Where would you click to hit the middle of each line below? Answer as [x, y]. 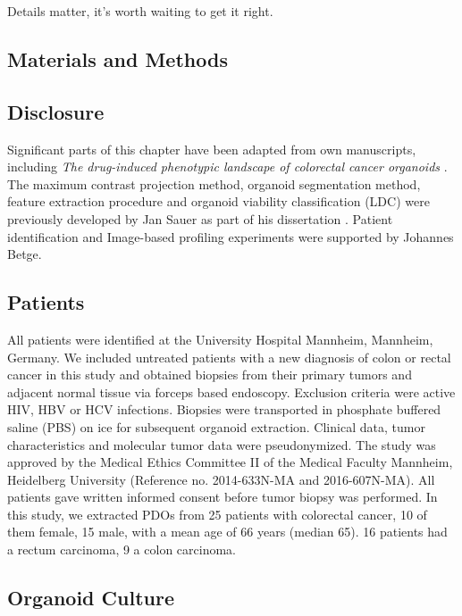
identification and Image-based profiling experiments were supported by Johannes [231, 236]
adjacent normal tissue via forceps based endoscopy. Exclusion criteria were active [231, 391]
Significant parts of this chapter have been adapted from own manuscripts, [212, 149]
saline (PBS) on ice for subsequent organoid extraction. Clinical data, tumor [216, 426]
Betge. [25, 254]
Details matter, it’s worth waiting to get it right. [140, 11]
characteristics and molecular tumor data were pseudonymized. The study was [222, 444]
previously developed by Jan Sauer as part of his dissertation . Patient [200, 218]
